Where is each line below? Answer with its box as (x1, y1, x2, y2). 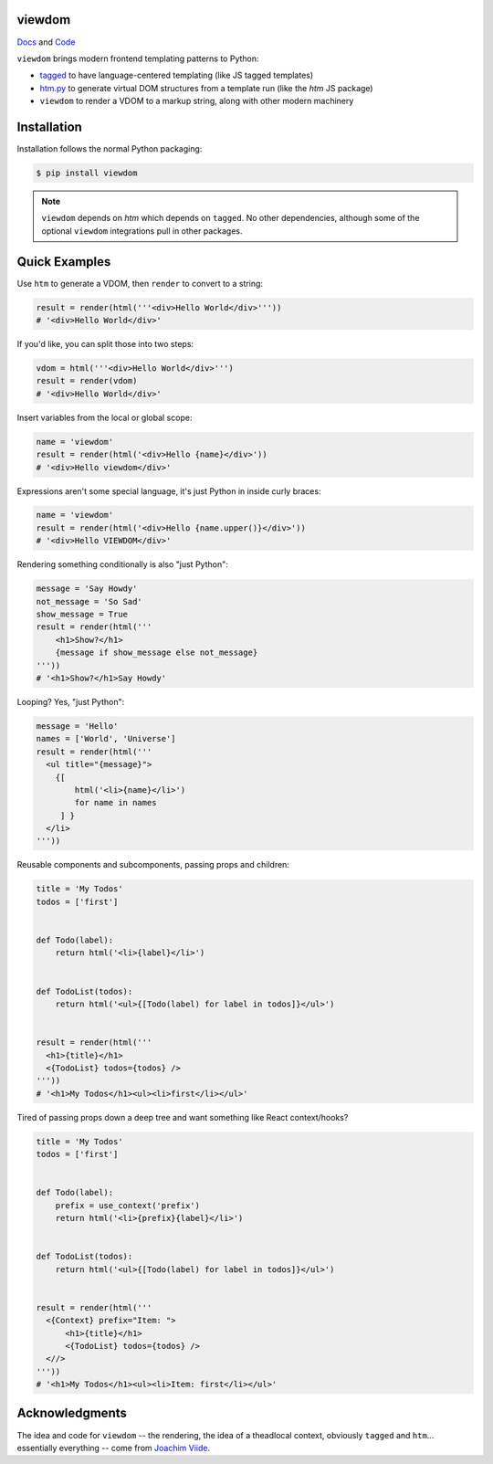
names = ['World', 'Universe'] (36, 733, 177, 744)
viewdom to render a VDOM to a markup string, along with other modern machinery (39, 96, 354, 107)
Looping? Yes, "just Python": (16, 696, 125, 707)
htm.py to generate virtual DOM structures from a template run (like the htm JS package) (39, 82, 373, 93)
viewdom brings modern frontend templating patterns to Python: (16, 53, 259, 64)
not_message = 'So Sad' (36, 596, 143, 606)
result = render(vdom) (36, 375, 138, 386)
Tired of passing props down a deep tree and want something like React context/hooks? (16, 1111, 349, 1122)
